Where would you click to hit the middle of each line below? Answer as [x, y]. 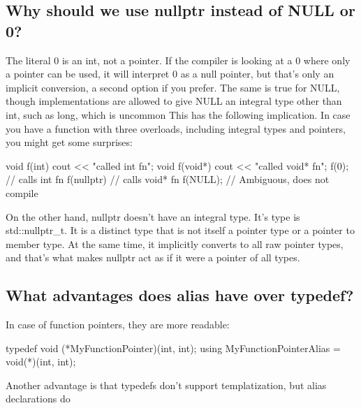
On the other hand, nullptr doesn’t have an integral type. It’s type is [153, 216]
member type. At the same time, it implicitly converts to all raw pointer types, [175, 243]
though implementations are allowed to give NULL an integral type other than [174, 101]
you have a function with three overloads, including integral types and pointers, [176, 128]
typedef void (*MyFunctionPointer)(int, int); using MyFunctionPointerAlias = [173, 348]
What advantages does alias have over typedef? [180, 295]
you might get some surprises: [69, 142]
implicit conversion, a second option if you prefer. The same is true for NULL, [173, 87]
